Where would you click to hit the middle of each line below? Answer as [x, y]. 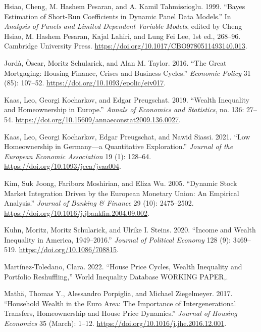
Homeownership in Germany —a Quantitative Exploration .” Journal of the [119, 146]
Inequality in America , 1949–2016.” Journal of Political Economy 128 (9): [117, 239]
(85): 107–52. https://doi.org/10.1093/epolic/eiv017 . [85, 83]
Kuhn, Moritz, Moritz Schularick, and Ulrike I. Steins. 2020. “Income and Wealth [130, 230]
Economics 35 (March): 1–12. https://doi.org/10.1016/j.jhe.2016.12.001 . [115, 323]
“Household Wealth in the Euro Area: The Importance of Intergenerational [120, 303]
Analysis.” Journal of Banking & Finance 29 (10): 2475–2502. [99, 203]
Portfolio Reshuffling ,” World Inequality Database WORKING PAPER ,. [116, 276]
